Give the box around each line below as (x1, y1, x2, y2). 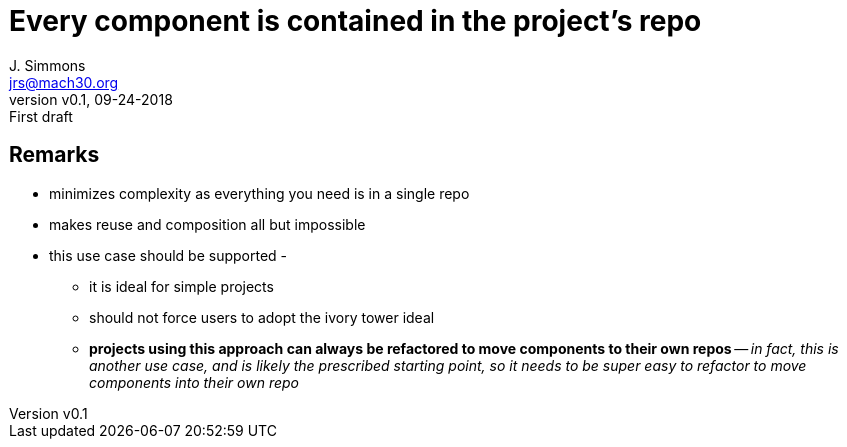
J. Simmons (9, 56, 86, 74)
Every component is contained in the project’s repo (9, 4, 702, 38)
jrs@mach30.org (9, 73, 119, 91)
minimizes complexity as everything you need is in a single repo (49, 184, 470, 202)
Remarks (9, 142, 100, 168)
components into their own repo (89, 373, 299, 391)
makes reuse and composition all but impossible (49, 215, 366, 233)
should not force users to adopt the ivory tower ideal (89, 308, 435, 326)
